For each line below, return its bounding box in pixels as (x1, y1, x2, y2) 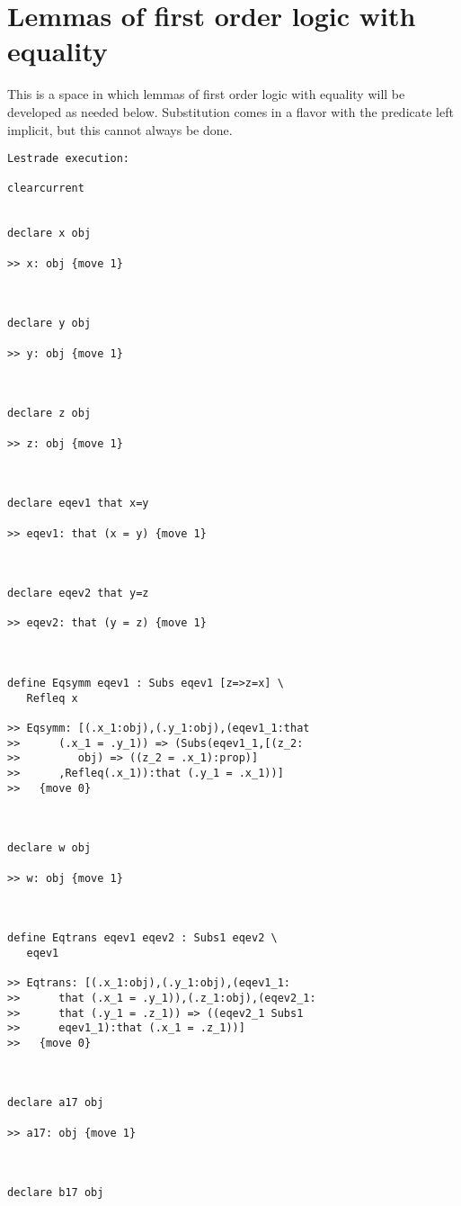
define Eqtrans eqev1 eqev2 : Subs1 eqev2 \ (7, 931, 278, 945)
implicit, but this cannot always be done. (7, 120, 233, 139)
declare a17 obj (7, 1096, 104, 1110)
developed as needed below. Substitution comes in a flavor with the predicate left (7, 102, 454, 121)
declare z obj (7, 407, 92, 420)
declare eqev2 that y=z (7, 587, 149, 600)
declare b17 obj (7, 1186, 104, 1200)
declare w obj (7, 841, 92, 855)
